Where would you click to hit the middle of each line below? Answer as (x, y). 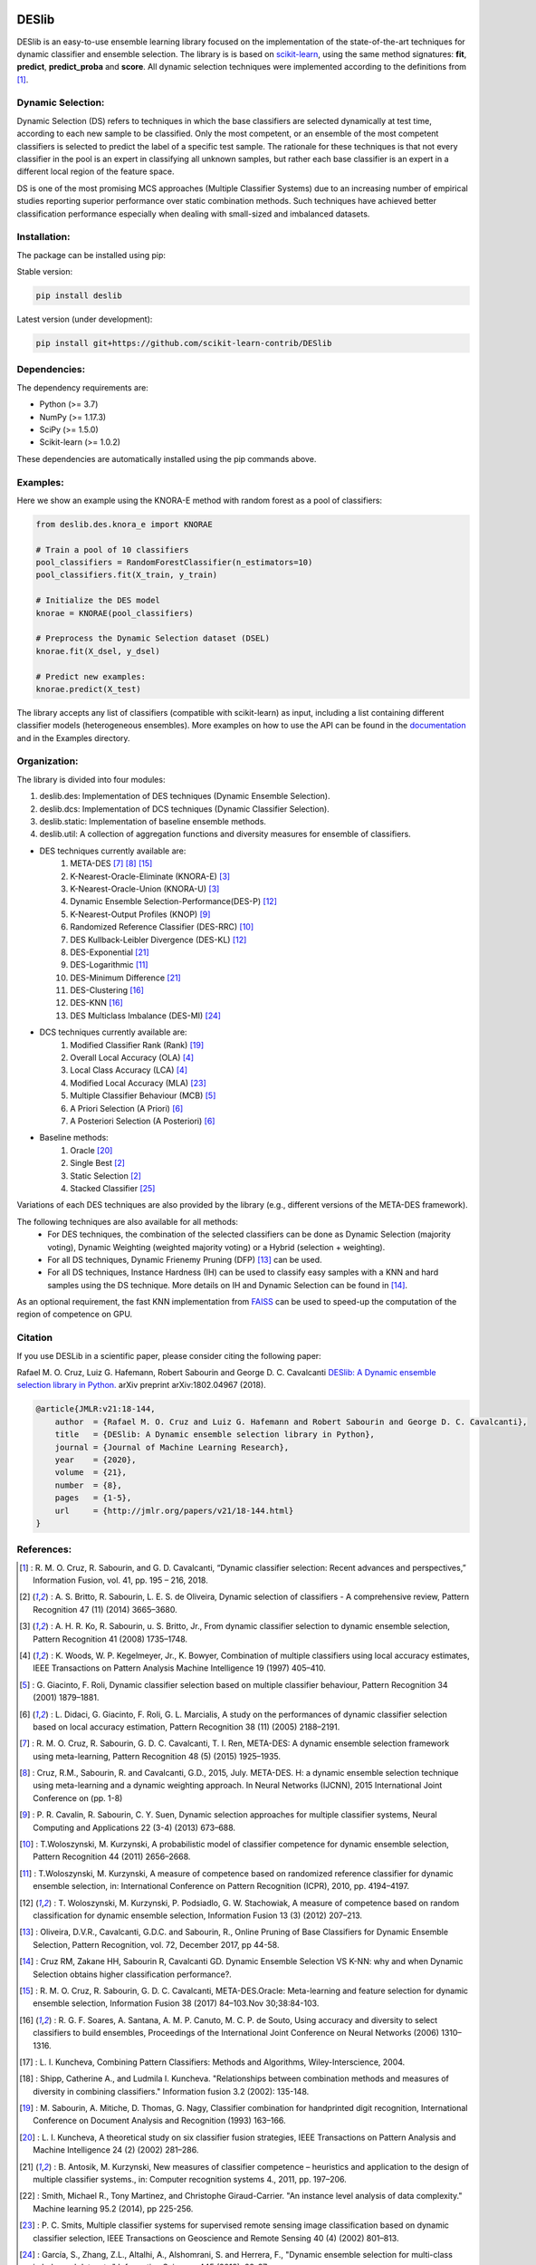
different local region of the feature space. (96, 171)
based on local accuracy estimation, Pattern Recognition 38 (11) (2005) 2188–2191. (187, 1727)
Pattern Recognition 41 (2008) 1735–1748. (110, 1639)
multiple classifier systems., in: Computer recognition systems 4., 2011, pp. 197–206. (190, 2180)
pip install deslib (79, 296)
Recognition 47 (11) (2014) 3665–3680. (105, 1609)
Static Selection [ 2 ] (106, 1176)
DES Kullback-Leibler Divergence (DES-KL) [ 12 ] (158, 940)
